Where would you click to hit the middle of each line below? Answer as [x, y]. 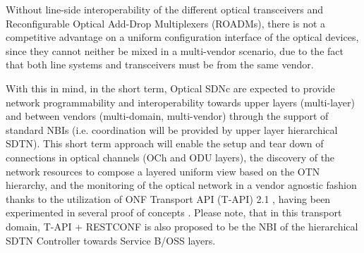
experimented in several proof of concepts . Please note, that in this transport [174, 212]
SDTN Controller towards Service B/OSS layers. [111, 240]
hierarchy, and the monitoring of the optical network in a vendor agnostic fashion [181, 185]
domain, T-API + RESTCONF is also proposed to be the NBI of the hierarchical [182, 226]
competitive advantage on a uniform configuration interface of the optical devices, [182, 37]
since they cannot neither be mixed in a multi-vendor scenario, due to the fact [175, 50]
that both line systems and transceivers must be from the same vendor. [160, 64]
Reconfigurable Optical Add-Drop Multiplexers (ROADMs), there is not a [166, 23]
